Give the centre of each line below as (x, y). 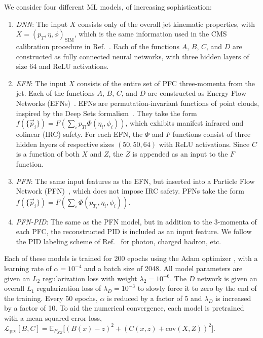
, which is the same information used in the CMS (151, 34)
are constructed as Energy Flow (197, 93)
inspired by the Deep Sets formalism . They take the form (106, 113)
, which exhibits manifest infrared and (184, 123)
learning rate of (28, 268)
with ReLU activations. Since (204, 144)
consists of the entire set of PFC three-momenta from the (166, 83)
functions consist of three (212, 134)
